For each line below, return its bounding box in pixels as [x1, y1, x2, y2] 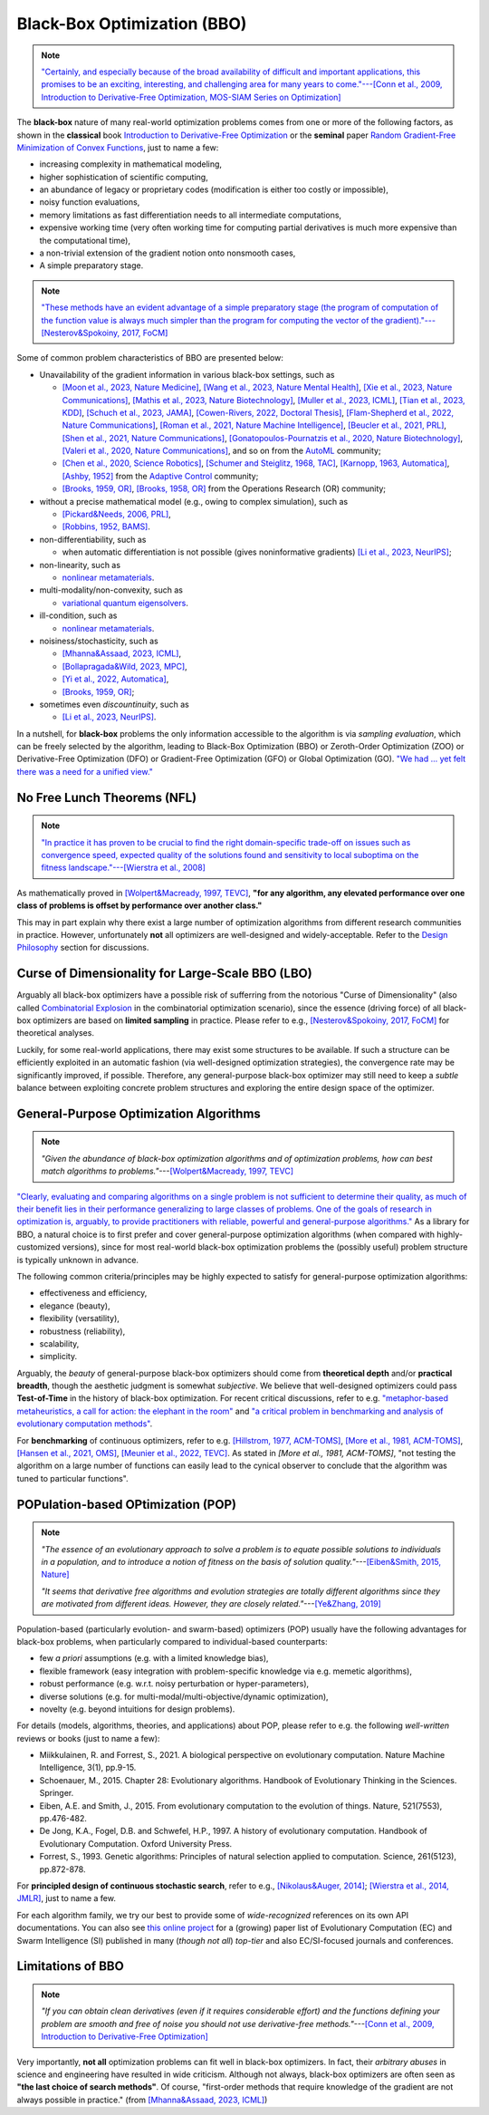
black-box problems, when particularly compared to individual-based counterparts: [16, 1636, 328, 1647]
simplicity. [39, 1351, 77, 1362]
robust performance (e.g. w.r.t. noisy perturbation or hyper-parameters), [39, 1678, 310, 1689]
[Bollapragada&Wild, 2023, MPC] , [62, 661, 187, 671]
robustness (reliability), [39, 1326, 126, 1337]
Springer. [39, 1788, 74, 1799]
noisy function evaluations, [39, 197, 140, 208]
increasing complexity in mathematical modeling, [39, 159, 222, 169]
